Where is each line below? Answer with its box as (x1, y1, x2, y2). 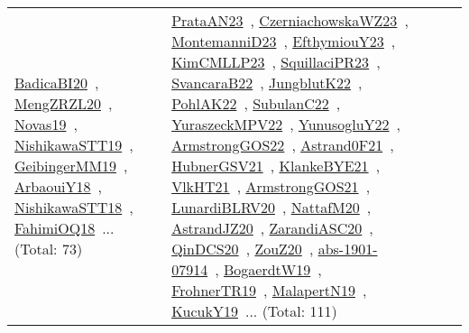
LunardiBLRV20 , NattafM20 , (171, 197, 372, 217)
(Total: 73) (14, 238, 83, 259)
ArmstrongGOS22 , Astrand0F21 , (171, 134, 394, 155)
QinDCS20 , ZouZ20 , (171, 238, 314, 259)
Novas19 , (14, 114, 78, 134)
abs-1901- (317, 238, 378, 259)
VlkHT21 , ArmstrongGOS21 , (171, 176, 371, 197)
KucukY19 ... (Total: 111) (171, 301, 337, 321)
